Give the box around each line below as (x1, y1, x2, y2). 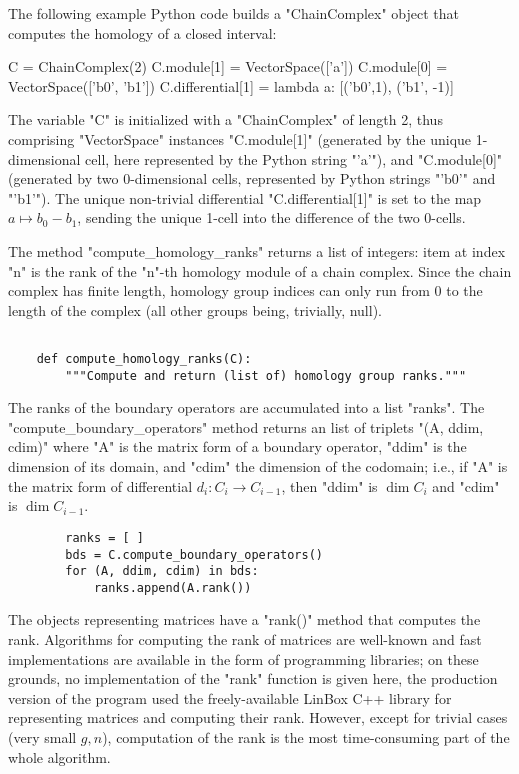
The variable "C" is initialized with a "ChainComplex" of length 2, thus (8, 109, 443, 130)
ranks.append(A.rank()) (93, 580, 252, 595)
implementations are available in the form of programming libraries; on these (8, 648, 479, 669)
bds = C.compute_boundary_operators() (65, 547, 323, 562)
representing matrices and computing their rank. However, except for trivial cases (8, 707, 508, 728)
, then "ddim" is (281, 475, 378, 496)
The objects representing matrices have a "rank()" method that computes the (8, 609, 481, 630)
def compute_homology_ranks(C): (36, 351, 252, 366)
